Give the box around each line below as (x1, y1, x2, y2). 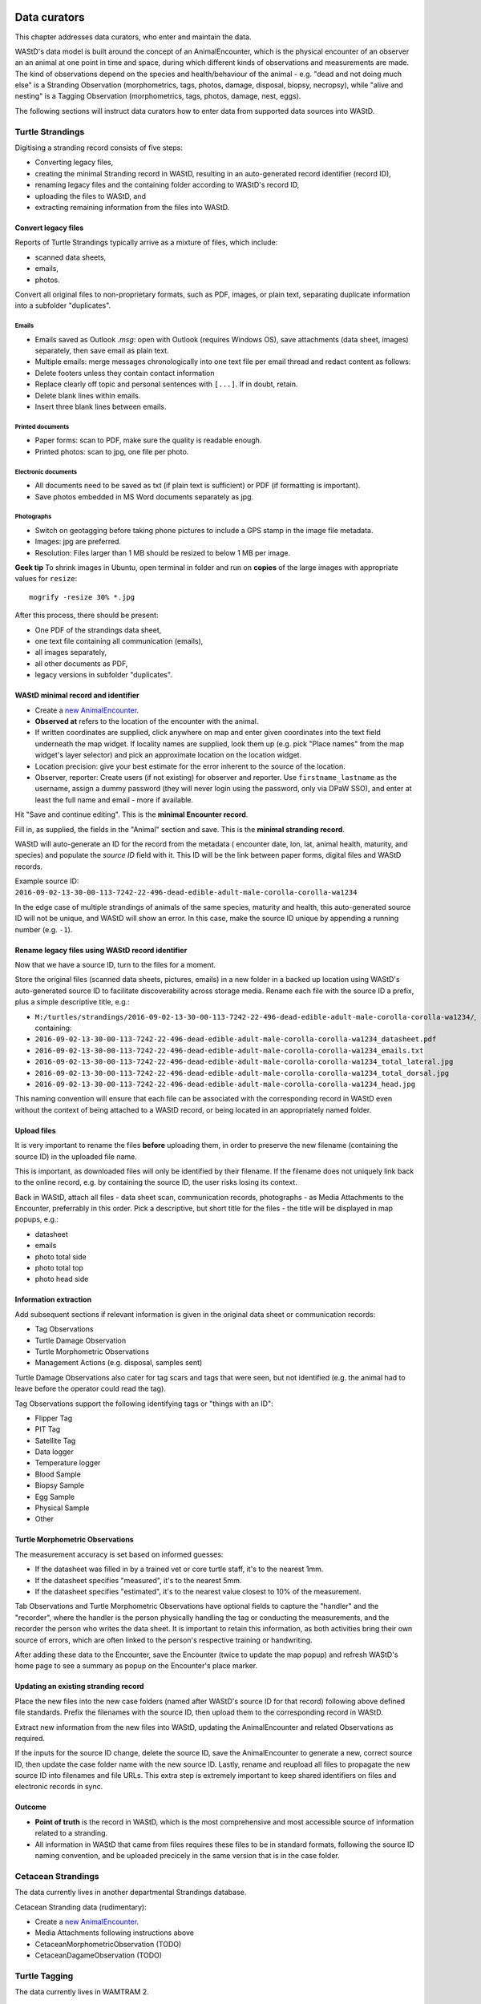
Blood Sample (34, 1469, 82, 1479)
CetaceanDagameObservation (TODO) (34, 1950, 163, 1960)
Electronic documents (14, 467, 78, 476)
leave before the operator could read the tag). (14, 1384, 166, 1394)
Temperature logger (34, 1458, 101, 1468)
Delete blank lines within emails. (34, 390, 141, 400)
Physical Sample (34, 1503, 90, 1513)
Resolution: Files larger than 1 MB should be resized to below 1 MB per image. (34, 547, 291, 557)
